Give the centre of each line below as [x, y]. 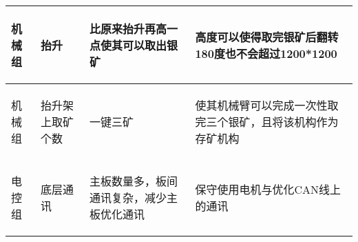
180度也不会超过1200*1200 [266, 53]
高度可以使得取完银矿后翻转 [267, 37]
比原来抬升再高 [128, 29]
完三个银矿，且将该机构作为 [267, 122]
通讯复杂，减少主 [133, 198]
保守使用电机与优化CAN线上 [268, 189]
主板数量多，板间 [133, 181]
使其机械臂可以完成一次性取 [267, 105]
